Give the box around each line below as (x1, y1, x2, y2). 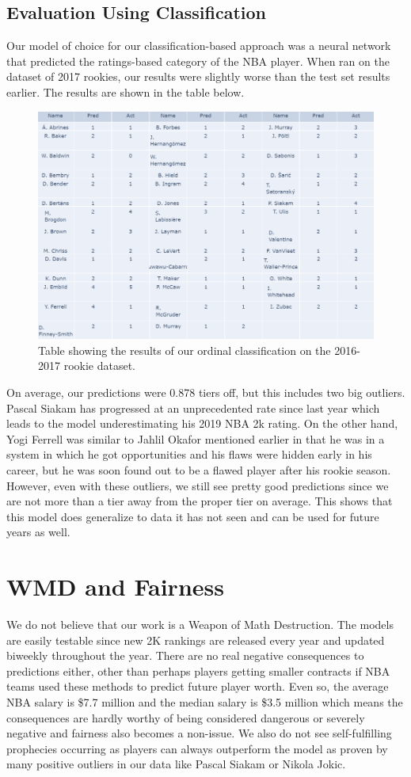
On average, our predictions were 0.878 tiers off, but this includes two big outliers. (6, 384, 405, 401)
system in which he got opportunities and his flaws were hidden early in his (6, 446, 372, 463)
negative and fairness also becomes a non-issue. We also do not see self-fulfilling (6, 725, 392, 741)
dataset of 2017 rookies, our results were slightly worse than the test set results (6, 68, 390, 85)
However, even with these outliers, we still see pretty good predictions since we (6, 477, 389, 493)
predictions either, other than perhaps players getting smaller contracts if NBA (6, 662, 390, 679)
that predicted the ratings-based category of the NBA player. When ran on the (6, 52, 390, 69)
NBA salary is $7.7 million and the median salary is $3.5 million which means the (6, 694, 403, 710)
